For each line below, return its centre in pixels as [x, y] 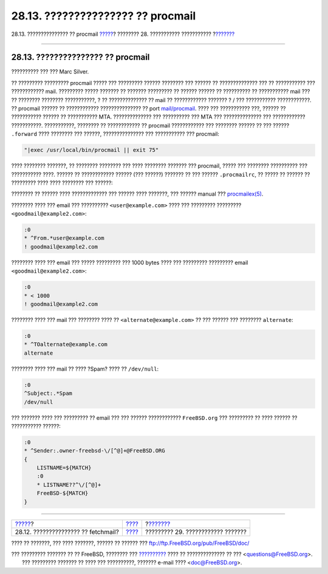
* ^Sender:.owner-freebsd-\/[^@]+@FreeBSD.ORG [94, 451]
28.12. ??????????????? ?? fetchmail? [67, 531]
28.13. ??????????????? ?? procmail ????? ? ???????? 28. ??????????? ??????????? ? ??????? [123, 34]
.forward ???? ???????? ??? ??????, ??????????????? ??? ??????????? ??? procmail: [115, 134]
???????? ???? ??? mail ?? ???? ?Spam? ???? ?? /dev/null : [85, 369]
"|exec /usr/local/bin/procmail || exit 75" [91, 150]
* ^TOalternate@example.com [66, 344]
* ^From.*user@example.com [64, 238]
